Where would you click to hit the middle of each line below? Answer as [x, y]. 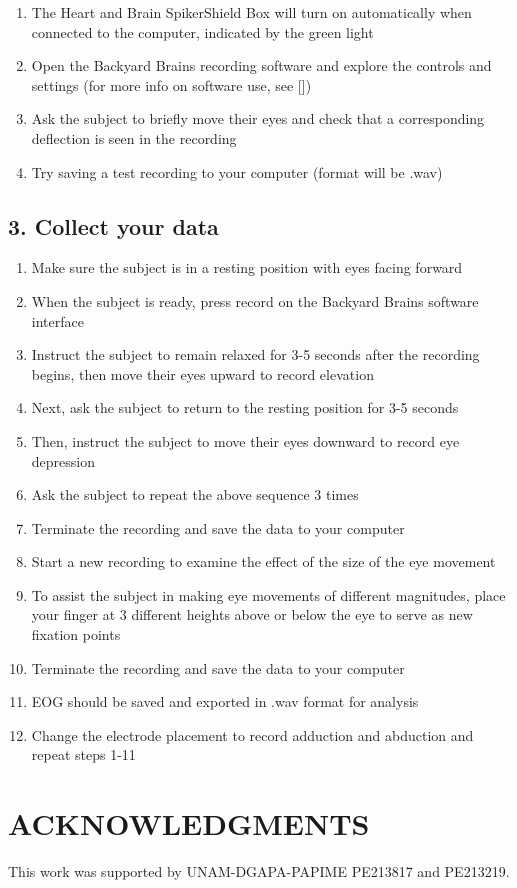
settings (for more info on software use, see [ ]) [171, 84]
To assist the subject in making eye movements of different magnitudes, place [268, 594]
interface [57, 320]
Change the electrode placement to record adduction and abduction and [252, 734]
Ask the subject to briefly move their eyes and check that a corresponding [258, 118]
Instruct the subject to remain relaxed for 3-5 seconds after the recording [255, 354]
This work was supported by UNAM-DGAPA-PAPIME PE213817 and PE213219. [259, 871]
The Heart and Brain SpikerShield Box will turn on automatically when [251, 12]
